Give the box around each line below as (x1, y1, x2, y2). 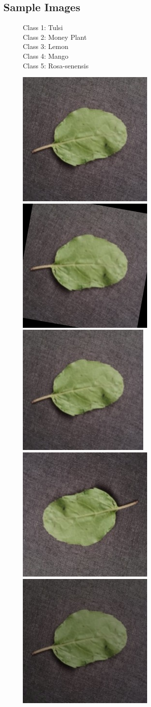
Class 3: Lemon (23, 41, 68, 51)
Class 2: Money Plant (23, 32, 87, 42)
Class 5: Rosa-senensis (23, 60, 89, 70)
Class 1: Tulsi (23, 22, 63, 32)
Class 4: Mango (23, 50, 68, 61)
